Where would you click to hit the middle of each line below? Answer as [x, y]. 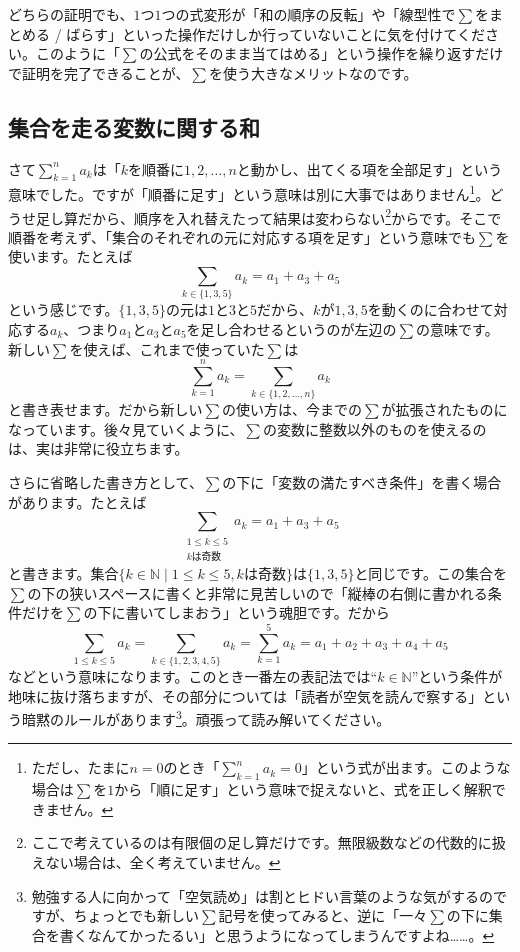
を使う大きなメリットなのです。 [313, 72]
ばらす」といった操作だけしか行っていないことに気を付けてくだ [275, 33]
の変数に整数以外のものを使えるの [374, 428]
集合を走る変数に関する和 [134, 126]
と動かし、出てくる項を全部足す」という [369, 168]
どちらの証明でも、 [71, 14]
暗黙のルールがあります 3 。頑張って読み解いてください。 [206, 717]
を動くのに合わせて [430, 309]
